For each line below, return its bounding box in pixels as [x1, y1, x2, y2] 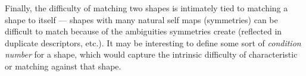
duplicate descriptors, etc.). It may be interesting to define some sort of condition [5, 36, 301, 49]
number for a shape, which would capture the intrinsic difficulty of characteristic [5, 48, 298, 61]
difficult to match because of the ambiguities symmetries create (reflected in [5, 25, 282, 37]
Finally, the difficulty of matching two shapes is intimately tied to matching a [5, 2, 288, 14]
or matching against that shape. [5, 59, 121, 72]
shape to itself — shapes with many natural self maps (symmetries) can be [5, 13, 278, 26]
